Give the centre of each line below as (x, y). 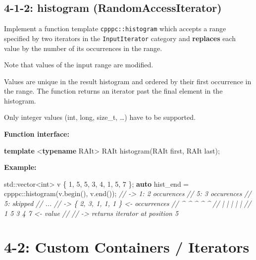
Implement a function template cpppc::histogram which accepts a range (115, 28)
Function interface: (37, 134)
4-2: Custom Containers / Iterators (127, 247)
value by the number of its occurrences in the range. (83, 48)
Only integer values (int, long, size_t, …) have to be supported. (100, 117)
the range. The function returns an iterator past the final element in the (113, 91)
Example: (20, 167)
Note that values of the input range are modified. (79, 65)
